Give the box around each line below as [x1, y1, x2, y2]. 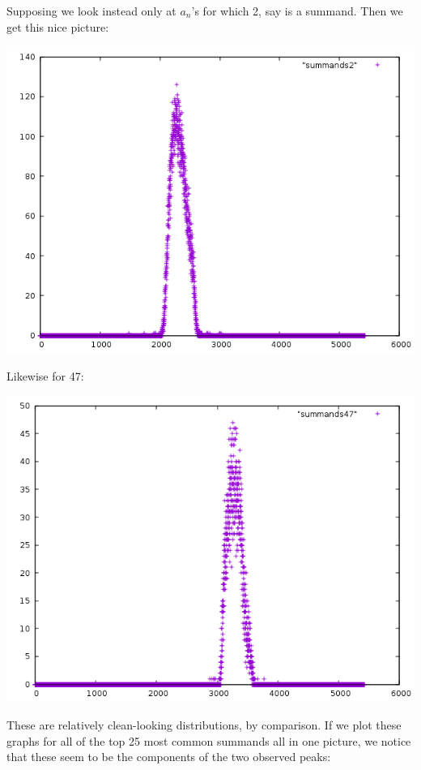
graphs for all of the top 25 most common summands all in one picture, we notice [6, 732, 411, 749]
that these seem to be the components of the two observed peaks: [6, 748, 331, 765]
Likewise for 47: [6, 367, 84, 384]
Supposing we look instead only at [6, 2, 176, 19]
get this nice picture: [6, 18, 109, 35]
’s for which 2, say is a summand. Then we [191, 2, 403, 19]
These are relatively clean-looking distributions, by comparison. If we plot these [6, 716, 402, 733]
